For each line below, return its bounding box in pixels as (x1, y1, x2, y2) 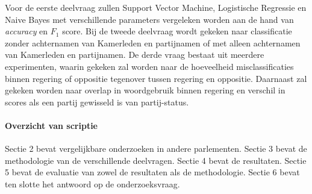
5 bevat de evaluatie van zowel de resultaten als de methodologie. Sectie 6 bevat (5, 166, 300, 178)
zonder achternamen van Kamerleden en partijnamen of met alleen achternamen (5, 36, 301, 49)
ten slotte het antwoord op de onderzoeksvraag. (5, 177, 180, 190)
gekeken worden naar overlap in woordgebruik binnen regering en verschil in (5, 84, 285, 96)
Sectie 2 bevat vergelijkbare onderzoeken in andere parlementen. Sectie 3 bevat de (5, 142, 307, 155)
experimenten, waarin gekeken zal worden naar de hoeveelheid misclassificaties (5, 60, 294, 72)
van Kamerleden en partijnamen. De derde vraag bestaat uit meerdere (5, 48, 264, 61)
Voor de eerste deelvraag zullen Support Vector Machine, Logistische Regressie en (5, 1, 307, 13)
